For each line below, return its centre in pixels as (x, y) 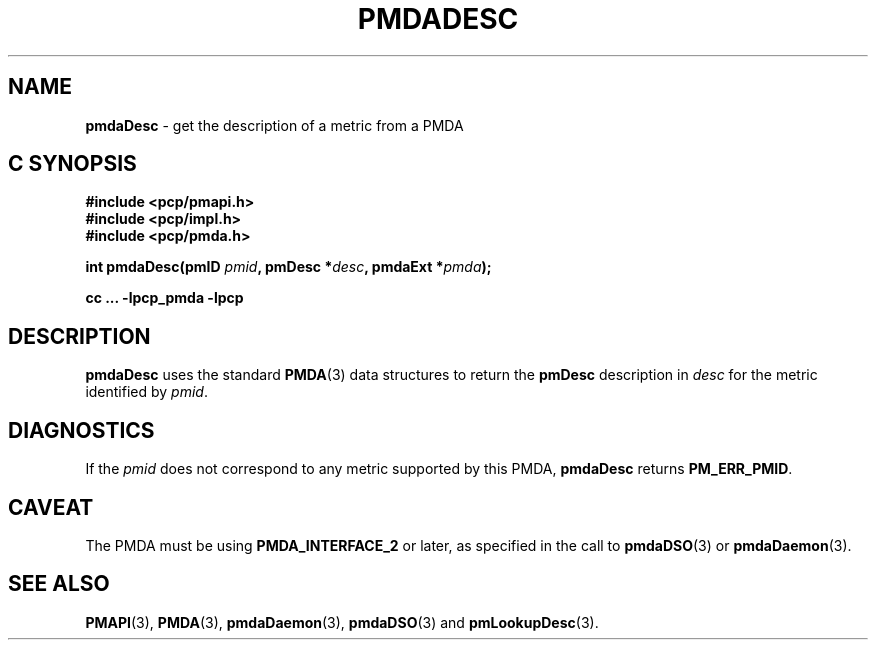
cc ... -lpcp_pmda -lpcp (164, 298)
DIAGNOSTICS (81, 430)
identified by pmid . (146, 392)
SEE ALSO (59, 584)
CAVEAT (51, 507)
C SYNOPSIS (72, 164)
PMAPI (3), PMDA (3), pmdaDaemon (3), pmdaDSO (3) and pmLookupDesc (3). (342, 622)
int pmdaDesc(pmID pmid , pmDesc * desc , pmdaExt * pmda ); (288, 267)
